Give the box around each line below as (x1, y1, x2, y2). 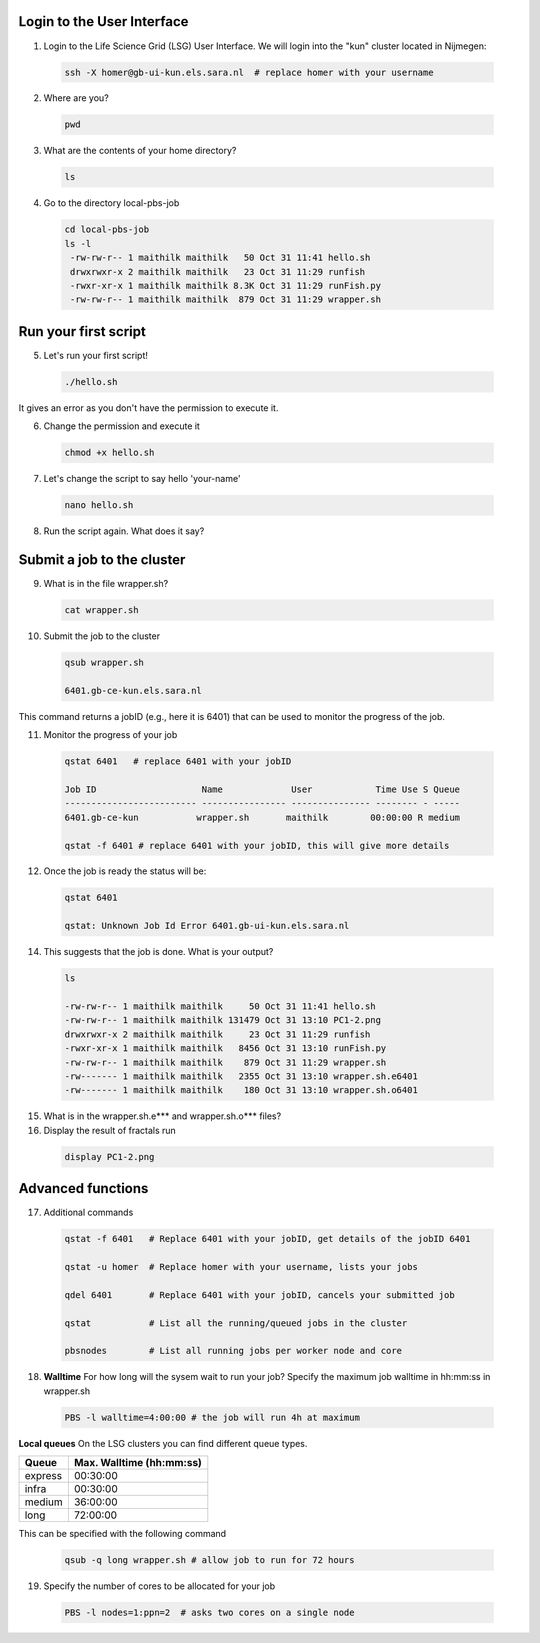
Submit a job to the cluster (18, 551, 186, 568)
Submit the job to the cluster (43, 630, 160, 642)
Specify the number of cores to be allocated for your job (43, 1580, 276, 1592)
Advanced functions (18, 1180, 149, 1197)
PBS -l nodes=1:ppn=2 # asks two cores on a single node (64, 1607, 355, 1618)
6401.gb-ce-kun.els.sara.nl (64, 685, 202, 696)
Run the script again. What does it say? (43, 525, 205, 537)
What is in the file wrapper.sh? (43, 578, 169, 590)
